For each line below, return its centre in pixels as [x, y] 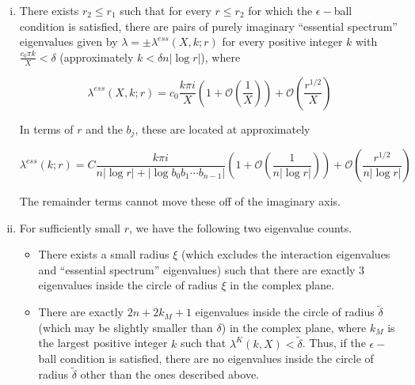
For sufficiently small [70, 227]
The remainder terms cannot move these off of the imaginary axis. [180, 201]
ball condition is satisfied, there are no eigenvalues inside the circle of [206, 359]
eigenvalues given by [69, 42]
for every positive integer [282, 42]
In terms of [46, 128]
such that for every [166, 10]
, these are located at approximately [223, 128]
